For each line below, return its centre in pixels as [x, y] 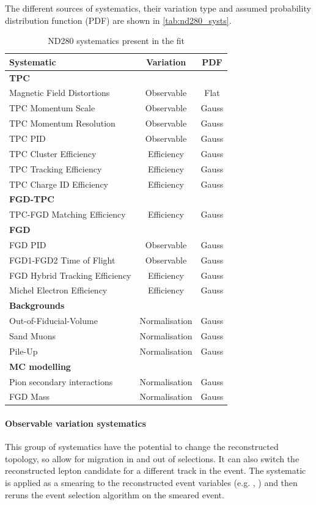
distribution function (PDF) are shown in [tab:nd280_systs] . [118, 20]
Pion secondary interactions [61, 381]
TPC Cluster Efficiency [53, 153]
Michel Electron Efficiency [58, 290]
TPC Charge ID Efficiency [59, 184]
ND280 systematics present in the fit [116, 41]
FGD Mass [29, 396]
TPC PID [28, 138]
